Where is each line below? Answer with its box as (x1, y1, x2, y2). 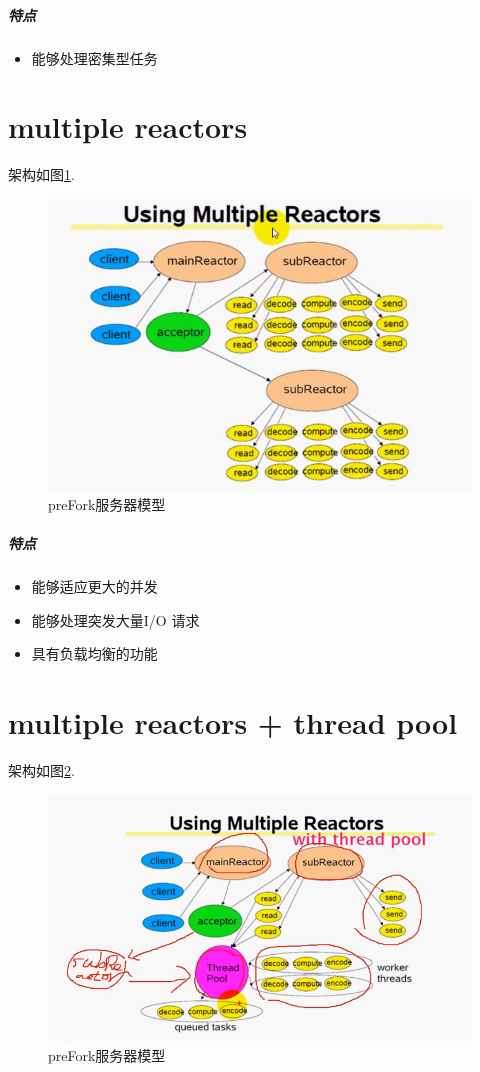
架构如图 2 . (8, 760, 75, 781)
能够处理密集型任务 (31, 47, 158, 68)
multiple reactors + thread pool (8, 702, 458, 743)
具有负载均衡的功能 (31, 643, 158, 664)
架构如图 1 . (8, 164, 75, 185)
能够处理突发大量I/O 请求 (31, 609, 200, 630)
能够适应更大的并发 (31, 576, 158, 597)
